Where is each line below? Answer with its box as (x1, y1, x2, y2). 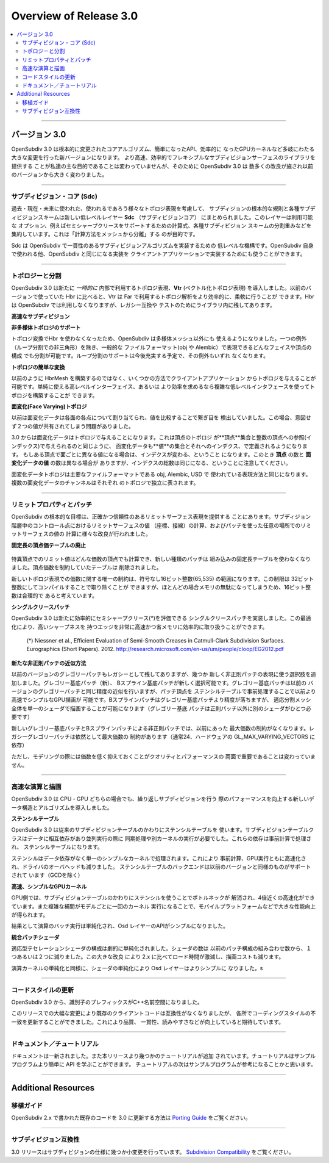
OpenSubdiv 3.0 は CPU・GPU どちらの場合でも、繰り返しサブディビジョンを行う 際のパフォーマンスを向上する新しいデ (11, 795, 315, 802)
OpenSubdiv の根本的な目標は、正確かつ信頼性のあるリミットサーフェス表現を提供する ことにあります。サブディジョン (11, 513, 311, 520)
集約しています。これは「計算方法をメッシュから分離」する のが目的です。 (11, 231, 199, 238)
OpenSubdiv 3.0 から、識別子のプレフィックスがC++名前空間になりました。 (11, 998, 203, 1006)
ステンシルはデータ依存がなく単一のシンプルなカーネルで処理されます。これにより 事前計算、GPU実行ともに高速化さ (11, 854, 306, 862)
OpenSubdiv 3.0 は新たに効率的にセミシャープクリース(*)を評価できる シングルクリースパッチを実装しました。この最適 (11, 614, 311, 622)
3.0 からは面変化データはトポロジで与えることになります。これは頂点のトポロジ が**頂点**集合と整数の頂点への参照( (11, 434, 307, 441)
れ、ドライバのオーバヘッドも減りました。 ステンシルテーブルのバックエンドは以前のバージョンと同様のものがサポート (11, 863, 311, 870)
